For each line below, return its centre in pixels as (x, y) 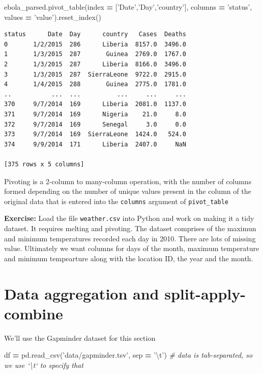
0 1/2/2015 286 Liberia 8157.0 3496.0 (95, 44)
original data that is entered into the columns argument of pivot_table (116, 201)
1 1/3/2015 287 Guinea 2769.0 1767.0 (95, 54)
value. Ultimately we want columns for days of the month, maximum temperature (132, 248)
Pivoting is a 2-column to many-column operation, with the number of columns (128, 181)
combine (34, 313)
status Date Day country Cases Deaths (95, 34)
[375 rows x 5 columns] (44, 164)
